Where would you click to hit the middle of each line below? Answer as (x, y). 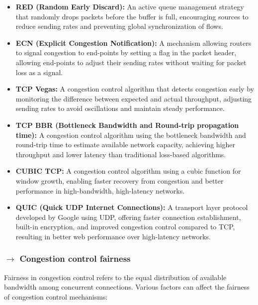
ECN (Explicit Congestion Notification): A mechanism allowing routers (133, 43)
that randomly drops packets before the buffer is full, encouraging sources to (132, 16)
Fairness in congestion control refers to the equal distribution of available (115, 277)
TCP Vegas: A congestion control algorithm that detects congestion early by (135, 89)
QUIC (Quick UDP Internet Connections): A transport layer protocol (132, 207)
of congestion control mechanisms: (56, 296)
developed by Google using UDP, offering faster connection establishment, (128, 217)
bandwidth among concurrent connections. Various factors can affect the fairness (127, 287)
